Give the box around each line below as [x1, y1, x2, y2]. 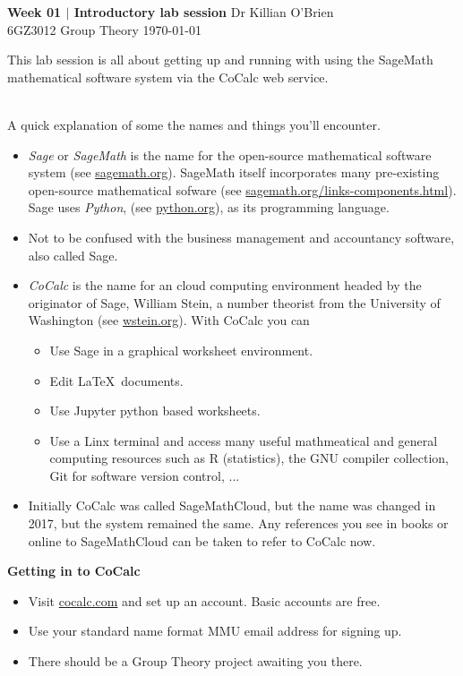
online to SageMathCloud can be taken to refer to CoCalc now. [28, 531, 376, 550]
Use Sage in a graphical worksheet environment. [49, 340, 313, 359]
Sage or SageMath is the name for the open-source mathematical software [28, 145, 432, 164]
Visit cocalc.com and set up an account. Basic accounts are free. [28, 591, 381, 610]
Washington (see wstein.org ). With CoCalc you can [28, 311, 310, 329]
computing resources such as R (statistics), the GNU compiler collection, [49, 449, 449, 467]
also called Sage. [28, 245, 118, 264]
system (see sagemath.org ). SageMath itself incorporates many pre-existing [28, 163, 440, 182]
